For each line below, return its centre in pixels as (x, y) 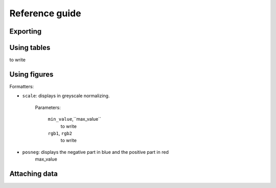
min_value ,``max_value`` (75, 119)
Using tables (30, 48)
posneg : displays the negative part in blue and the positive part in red (95, 152)
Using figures (31, 74)
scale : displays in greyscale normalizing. (66, 96)
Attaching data (34, 173)
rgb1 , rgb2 (60, 133)
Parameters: (48, 108)
